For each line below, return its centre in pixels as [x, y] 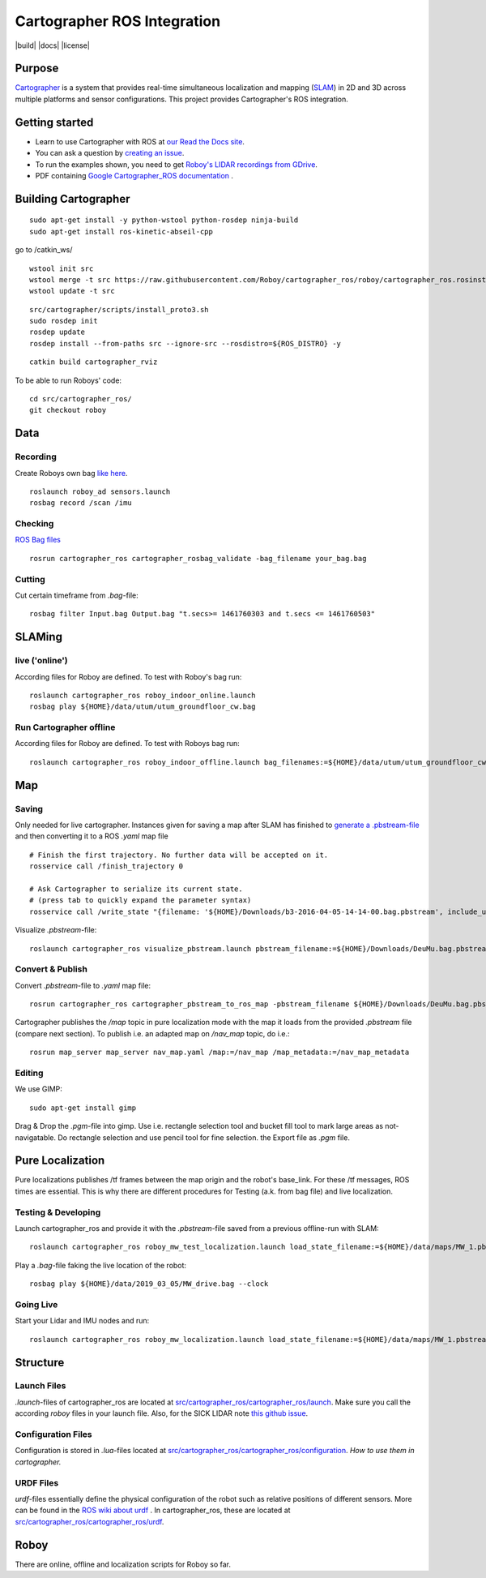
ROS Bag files [38, 540]
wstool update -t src [72, 291]
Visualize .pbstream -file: [56, 930]
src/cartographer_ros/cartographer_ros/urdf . [90, 1521]
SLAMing [38, 637]
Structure [40, 1362]
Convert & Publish [51, 969]
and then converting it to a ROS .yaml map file [92, 836]
